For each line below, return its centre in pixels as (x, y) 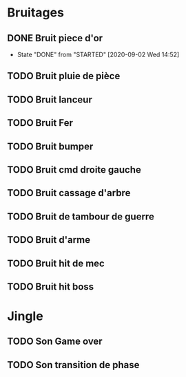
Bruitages (35, 13)
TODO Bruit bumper (50, 146)
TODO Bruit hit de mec (56, 263)
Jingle (25, 316)
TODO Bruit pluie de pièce (64, 76)
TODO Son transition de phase (73, 365)
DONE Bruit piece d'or (55, 38)
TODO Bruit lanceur (50, 99)
